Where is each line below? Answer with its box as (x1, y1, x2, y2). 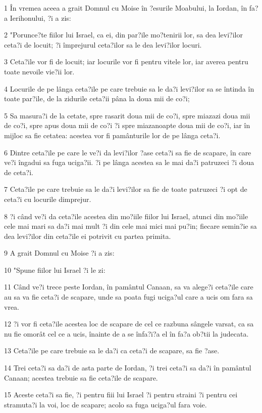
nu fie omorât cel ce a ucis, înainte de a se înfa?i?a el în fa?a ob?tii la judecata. (4, 328, 249, 339)
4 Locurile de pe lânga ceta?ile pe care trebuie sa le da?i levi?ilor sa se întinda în (4, 83, 254, 94)
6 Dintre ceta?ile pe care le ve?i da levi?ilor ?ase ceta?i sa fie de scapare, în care (4, 147, 251, 157)
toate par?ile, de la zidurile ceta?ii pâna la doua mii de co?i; (4, 93, 190, 104)
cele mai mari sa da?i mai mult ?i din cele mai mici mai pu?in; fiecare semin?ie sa (4, 221, 257, 231)
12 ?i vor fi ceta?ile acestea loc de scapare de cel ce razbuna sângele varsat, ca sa (4, 318, 254, 329)
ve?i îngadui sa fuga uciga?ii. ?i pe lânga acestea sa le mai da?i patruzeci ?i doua (4, 157, 254, 168)
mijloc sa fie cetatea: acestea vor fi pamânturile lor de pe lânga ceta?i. (4, 130, 221, 140)
